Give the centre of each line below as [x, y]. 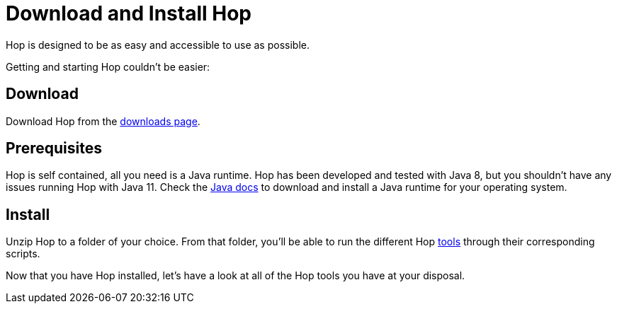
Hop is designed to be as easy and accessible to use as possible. [158, 45]
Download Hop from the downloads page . [103, 121]
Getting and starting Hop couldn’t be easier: [108, 66]
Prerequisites [54, 148]
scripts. [23, 254]
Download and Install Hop [129, 13]
